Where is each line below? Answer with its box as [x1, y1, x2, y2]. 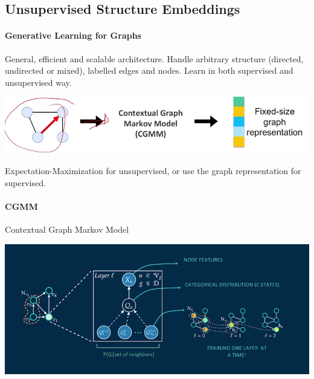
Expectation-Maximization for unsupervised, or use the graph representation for [5, 164, 301, 177]
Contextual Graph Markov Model [5, 222, 129, 235]
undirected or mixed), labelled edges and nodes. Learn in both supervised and [5, 64, 293, 77]
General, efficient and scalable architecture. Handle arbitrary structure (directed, [5, 52, 304, 65]
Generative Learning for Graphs [5, 29, 141, 42]
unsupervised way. [5, 76, 72, 88]
